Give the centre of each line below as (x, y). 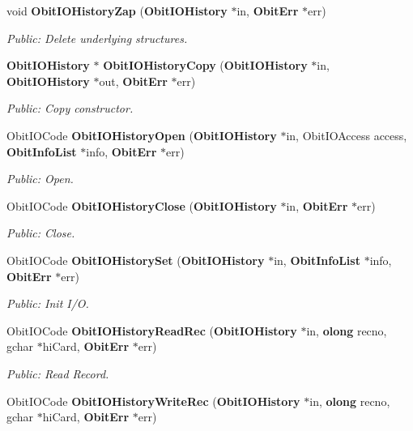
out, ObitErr (133, 81)
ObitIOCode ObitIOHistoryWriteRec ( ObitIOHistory (153, 401)
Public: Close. (41, 233)
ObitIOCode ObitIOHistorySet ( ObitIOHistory (136, 260)
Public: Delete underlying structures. (97, 38)
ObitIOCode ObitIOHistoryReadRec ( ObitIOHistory (152, 330)
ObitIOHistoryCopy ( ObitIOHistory (205, 65)
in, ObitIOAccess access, (347, 135)
